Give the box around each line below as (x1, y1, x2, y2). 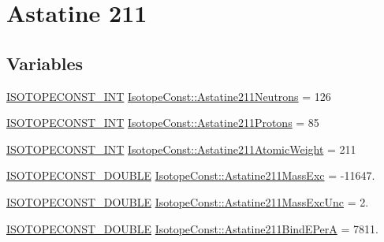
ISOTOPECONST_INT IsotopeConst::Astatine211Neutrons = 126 (6, 87, 331, 104)
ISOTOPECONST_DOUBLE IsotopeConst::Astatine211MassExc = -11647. (6, 167, 375, 184)
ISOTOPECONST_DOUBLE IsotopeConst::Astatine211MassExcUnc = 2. (6, 193, 369, 210)
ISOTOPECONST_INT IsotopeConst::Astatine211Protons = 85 (6, 114, 319, 131)
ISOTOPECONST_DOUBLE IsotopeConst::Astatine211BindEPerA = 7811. (6, 220, 378, 236)
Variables (6, 50, 84, 75)
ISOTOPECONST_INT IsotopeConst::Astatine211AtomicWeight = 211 (6, 140, 356, 157)
